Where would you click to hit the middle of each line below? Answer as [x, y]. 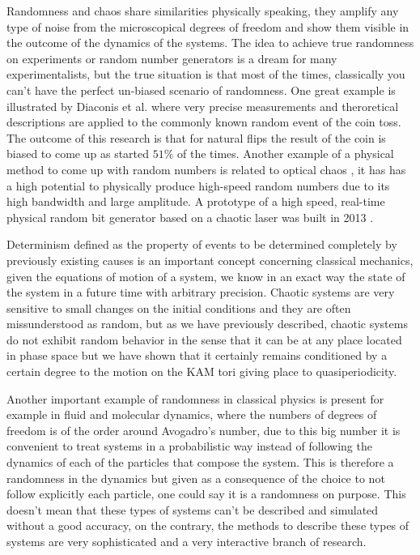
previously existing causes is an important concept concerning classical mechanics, [210, 260]
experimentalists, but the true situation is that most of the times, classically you [206, 74]
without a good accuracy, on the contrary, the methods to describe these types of [208, 525]
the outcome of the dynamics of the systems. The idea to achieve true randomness [210, 43]
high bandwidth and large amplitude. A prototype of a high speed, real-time [196, 201]
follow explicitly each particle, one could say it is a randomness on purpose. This [206, 494]
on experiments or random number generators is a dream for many [172, 58]
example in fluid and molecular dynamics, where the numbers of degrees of [192, 414]
